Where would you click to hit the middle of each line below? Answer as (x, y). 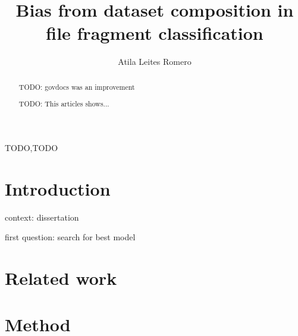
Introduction (58, 188)
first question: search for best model (70, 237)
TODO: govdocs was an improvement (77, 87)
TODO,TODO (32, 147)
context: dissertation (42, 217)
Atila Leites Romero (155, 62)
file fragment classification (155, 33)
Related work (61, 278)
